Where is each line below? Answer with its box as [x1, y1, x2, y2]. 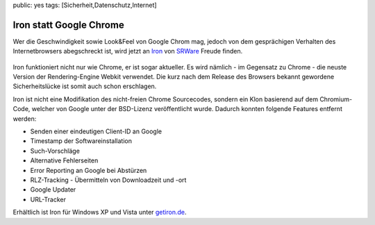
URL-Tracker [30, 195, 66, 203]
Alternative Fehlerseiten [30, 156, 99, 165]
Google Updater [30, 185, 76, 194]
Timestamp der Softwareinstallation [30, 137, 132, 145]
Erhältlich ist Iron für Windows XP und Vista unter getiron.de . [12, 208, 187, 217]
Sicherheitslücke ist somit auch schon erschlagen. [12, 82, 157, 90]
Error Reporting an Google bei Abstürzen [30, 166, 147, 174]
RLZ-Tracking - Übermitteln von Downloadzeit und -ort [30, 176, 187, 184]
